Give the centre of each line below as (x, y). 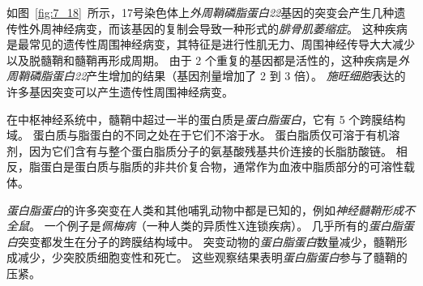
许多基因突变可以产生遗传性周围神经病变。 (120, 91)
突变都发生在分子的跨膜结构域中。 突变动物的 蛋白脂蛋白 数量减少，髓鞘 (207, 241)
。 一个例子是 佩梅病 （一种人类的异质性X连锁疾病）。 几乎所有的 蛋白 (210, 226)
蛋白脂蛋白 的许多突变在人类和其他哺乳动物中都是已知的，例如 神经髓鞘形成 (205, 209)
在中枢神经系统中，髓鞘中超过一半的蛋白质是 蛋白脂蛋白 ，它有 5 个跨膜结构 (206, 119)
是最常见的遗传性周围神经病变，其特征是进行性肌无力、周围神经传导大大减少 (211, 44)
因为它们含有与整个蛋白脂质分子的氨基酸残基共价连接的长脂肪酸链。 (210, 150)
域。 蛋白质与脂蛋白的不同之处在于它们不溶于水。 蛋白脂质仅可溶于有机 (198, 135)
